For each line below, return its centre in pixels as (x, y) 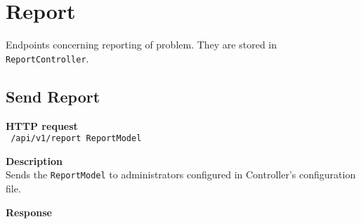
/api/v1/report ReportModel (76, 139)
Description (34, 160)
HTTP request (42, 125)
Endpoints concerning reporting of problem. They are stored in (142, 45)
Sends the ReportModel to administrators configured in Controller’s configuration (181, 174)
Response (29, 212)
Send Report (53, 96)
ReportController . (47, 58)
